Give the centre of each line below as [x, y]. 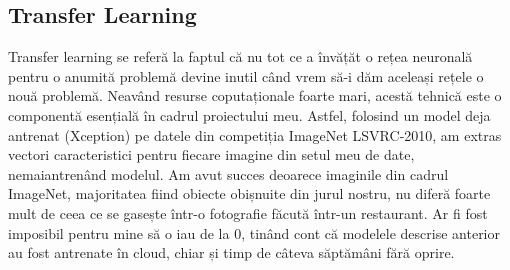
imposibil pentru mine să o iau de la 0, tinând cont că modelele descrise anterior [254, 232]
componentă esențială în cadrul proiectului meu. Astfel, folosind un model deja [249, 114]
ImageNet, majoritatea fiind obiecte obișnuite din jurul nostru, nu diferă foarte [249, 193]
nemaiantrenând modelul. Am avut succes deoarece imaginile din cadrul [228, 173]
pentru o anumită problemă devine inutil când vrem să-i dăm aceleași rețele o [246, 75]
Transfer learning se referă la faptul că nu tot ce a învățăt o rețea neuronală [240, 56]
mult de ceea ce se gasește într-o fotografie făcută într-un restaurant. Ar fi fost [248, 212]
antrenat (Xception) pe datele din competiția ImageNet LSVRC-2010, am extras [255, 134]
